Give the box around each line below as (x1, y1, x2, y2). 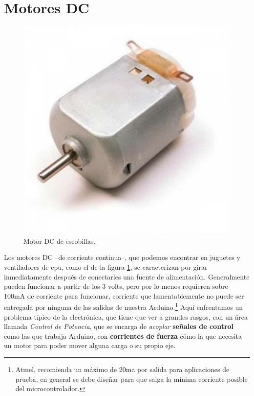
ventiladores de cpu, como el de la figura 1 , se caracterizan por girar (4, 261, 208, 272)
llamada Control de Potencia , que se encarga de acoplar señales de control (4, 321, 234, 331)
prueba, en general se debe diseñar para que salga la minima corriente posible (15, 373, 248, 384)
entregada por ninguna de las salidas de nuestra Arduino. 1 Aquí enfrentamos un (4, 301, 243, 312)
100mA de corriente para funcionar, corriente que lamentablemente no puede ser (4, 290, 244, 301)
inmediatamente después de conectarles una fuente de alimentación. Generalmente (4, 271, 250, 281)
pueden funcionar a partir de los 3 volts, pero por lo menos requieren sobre (4, 281, 228, 291)
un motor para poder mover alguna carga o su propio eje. (4, 340, 176, 350)
